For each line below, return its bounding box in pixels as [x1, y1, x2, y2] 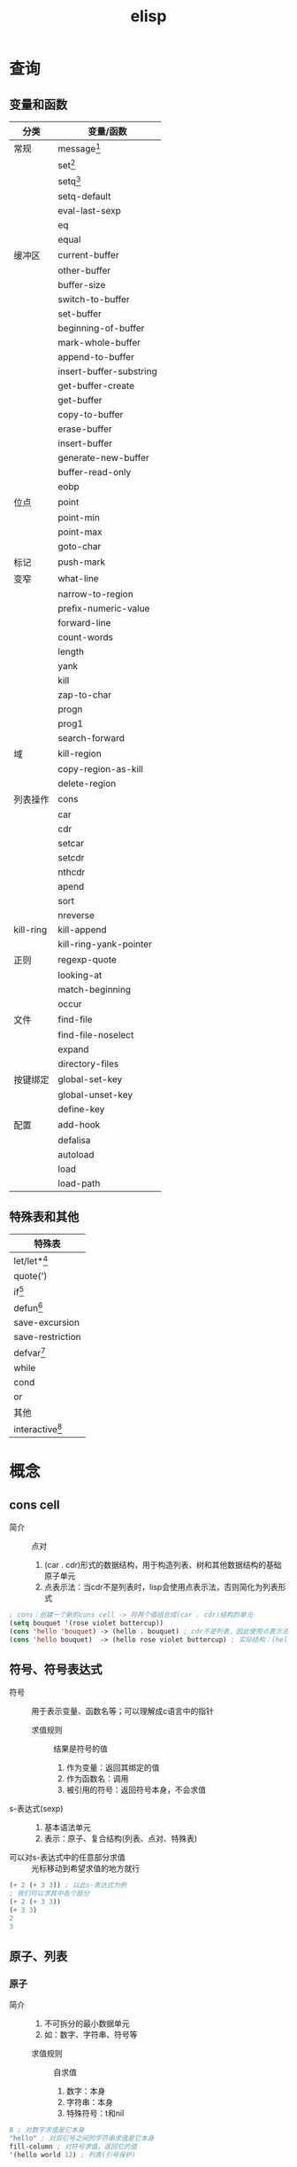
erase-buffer [57, 423, 112, 435]
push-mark [57, 556, 106, 568]
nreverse [57, 908, 95, 921]
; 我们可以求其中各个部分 [9, 1890, 90, 1898]
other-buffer [57, 264, 111, 277]
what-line [57, 572, 99, 584]
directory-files [57, 1057, 119, 1070]
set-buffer [57, 308, 102, 320]
